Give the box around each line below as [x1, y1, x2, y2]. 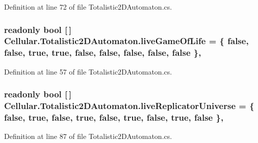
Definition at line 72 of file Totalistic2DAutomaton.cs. [4, 2, 172, 12]
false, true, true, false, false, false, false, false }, [4, 46, 201, 59]
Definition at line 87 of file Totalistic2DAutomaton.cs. [4, 131, 172, 141]
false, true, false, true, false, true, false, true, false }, [4, 111, 224, 124]
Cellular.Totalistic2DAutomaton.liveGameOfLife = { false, [4, 34, 249, 47]
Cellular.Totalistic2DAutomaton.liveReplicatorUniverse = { [4, 99, 254, 112]
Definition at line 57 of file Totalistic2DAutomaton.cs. [4, 66, 172, 77]
